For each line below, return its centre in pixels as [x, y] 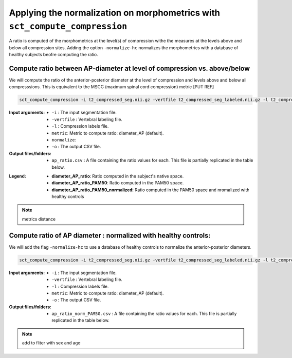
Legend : [18, 176]
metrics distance [39, 219]
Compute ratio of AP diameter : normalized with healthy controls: [110, 235]
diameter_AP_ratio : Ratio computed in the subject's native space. [118, 176]
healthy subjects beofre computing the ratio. [54, 55]
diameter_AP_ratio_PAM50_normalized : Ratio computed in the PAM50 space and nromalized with [151, 190]
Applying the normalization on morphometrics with [115, 13]
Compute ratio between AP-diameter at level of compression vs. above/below [129, 68]
